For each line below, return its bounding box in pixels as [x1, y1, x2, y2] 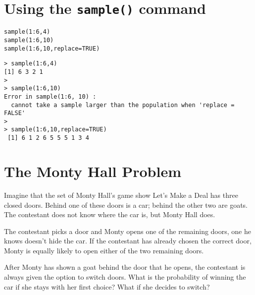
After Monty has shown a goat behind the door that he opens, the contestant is [4, 262, 246, 272]
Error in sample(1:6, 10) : [4, 93, 97, 100]
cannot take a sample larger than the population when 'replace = [11, 101, 235, 109]
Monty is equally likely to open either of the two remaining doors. [4, 245, 204, 255]
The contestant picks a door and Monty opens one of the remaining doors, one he [4, 226, 251, 236]
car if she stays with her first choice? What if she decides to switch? [4, 281, 210, 292]
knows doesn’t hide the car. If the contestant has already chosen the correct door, [4, 236, 252, 246]
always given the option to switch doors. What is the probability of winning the [4, 272, 246, 282]
